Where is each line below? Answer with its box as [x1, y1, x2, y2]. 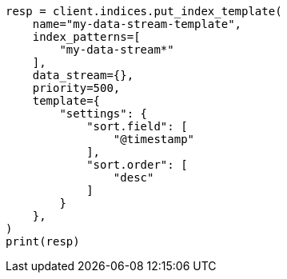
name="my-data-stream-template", [32, 18, 242, 30]
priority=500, [32, 82, 121, 94]
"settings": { [59, 107, 148, 120]
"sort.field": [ [86, 120, 188, 133]
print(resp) [6, 235, 80, 248]
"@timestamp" [113, 133, 195, 145]
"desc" [113, 171, 154, 184]
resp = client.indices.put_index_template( [6, 5, 282, 18]
